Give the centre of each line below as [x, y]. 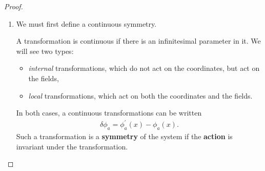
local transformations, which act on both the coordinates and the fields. [140, 95]
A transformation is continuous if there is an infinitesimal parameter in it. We [138, 41]
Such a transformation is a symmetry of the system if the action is [124, 136]
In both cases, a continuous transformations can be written [109, 113]
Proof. [14, 6]
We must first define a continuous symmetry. [86, 23]
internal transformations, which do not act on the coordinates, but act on [144, 68]
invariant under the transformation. [72, 146]
